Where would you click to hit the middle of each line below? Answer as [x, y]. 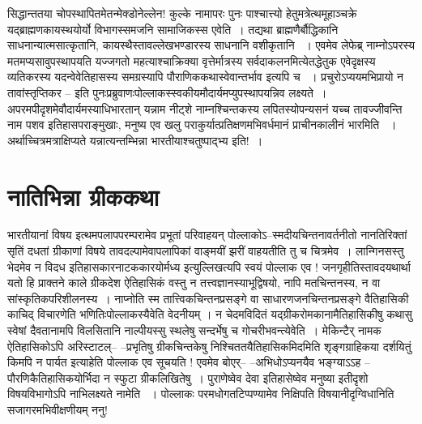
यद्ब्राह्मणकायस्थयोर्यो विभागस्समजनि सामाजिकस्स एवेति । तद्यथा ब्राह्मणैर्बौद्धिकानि [173, 29]
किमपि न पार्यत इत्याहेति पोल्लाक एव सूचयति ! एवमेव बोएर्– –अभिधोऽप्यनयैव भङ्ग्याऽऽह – [189, 362]
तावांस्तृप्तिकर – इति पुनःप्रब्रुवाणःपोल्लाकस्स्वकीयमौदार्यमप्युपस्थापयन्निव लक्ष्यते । [167, 92]
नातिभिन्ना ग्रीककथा [83, 196]
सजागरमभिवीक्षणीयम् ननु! [58, 409]
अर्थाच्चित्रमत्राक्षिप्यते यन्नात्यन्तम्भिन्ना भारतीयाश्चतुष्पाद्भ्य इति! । [135, 140]
